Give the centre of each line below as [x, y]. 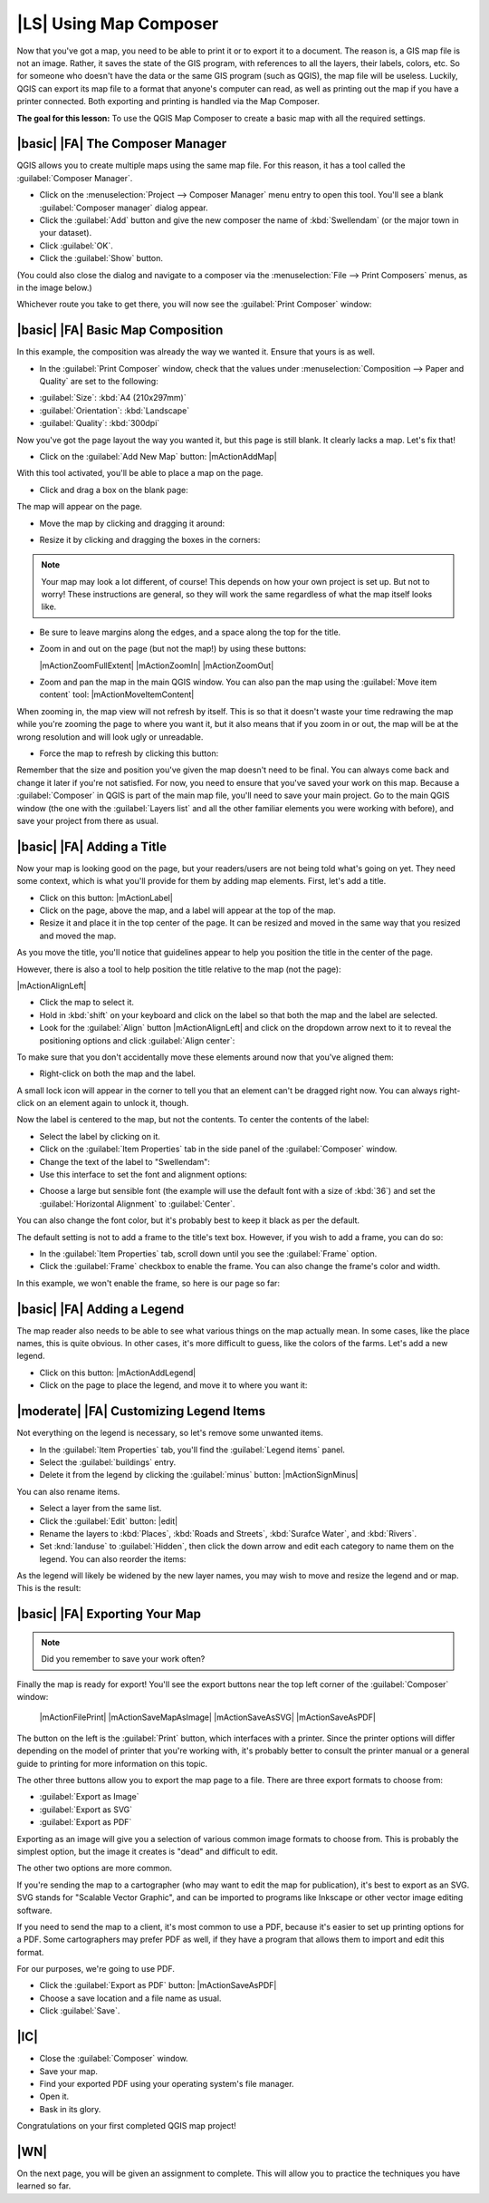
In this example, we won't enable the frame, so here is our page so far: [149, 1283]
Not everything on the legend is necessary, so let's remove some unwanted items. [170, 1433]
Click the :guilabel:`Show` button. [101, 258]
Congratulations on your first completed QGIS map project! [127, 2126]
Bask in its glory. [70, 2109]
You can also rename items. [68, 1491]
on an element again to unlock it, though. [113, 1103]
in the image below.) [54, 287]
